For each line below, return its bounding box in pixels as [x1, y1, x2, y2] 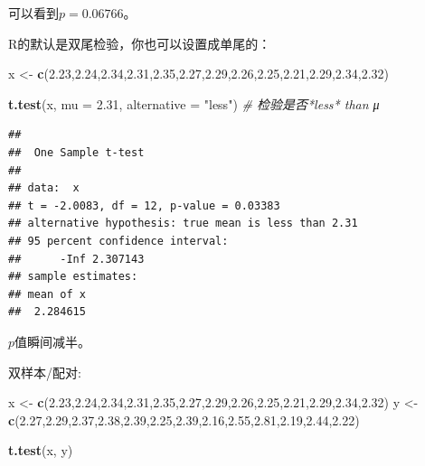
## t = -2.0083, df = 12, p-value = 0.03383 [8, 199, 280, 212]
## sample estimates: [8, 270, 138, 284]
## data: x [8, 182, 80, 195]
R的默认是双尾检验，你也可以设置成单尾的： [8, 33, 271, 52]
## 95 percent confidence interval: [8, 234, 229, 247]
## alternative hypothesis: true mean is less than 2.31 [8, 217, 358, 230]
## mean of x [8, 287, 86, 301]
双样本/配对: [8, 362, 81, 381]
